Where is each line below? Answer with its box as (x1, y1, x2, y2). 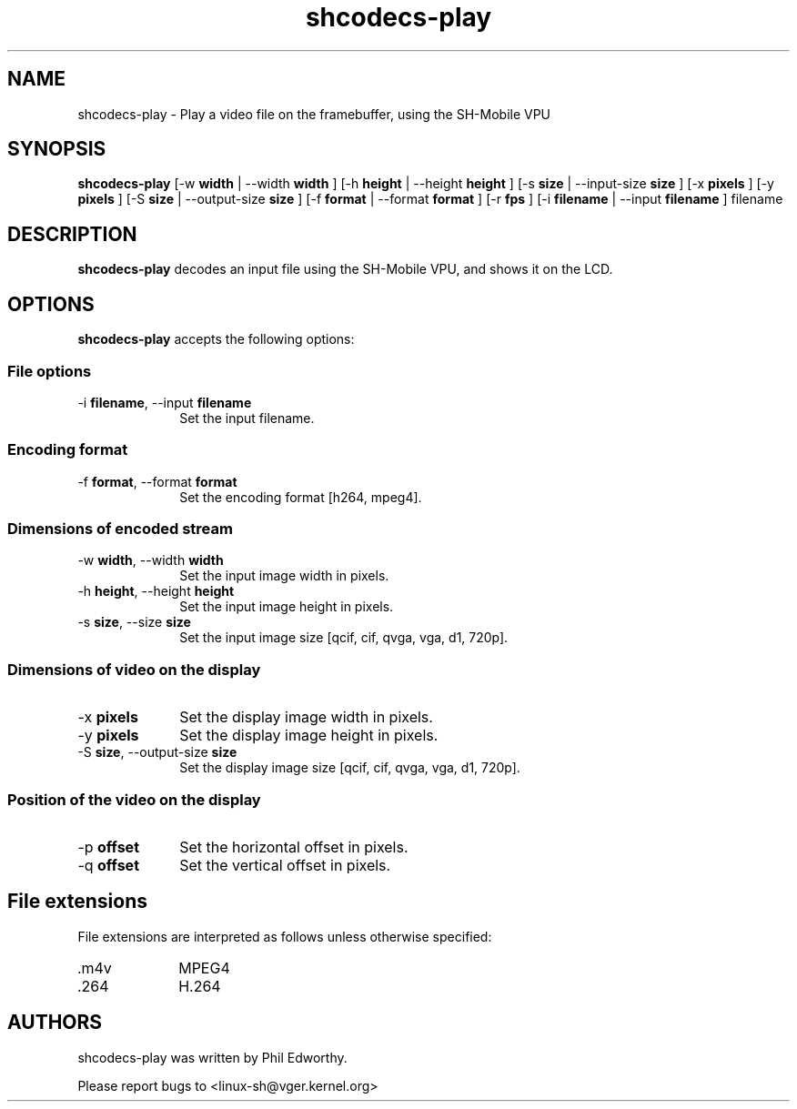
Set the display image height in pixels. (179, 726, 439, 745)
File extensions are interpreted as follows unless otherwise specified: (77, 928, 492, 944)
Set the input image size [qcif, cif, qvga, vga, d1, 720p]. (179, 630, 509, 646)
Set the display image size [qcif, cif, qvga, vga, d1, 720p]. (179, 760, 520, 776)
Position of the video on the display (7, 790, 261, 809)
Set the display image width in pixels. (179, 708, 433, 727)
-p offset (77, 837, 139, 856)
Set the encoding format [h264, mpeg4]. (179, 489, 422, 505)
